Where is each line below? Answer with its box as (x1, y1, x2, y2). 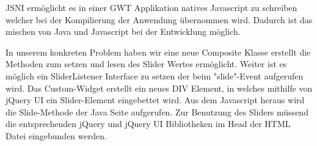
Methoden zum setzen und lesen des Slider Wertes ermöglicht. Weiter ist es (5, 57, 287, 70)
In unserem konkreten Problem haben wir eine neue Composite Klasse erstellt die (5, 45, 311, 58)
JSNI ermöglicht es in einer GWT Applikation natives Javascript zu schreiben (5, 1, 297, 13)
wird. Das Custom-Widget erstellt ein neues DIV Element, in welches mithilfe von (5, 81, 313, 94)
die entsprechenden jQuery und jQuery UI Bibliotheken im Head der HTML (5, 117, 291, 130)
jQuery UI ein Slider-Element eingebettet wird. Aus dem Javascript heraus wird (5, 93, 305, 106)
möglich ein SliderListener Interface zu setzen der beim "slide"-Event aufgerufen (5, 69, 304, 82)
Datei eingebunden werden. (5, 129, 107, 142)
